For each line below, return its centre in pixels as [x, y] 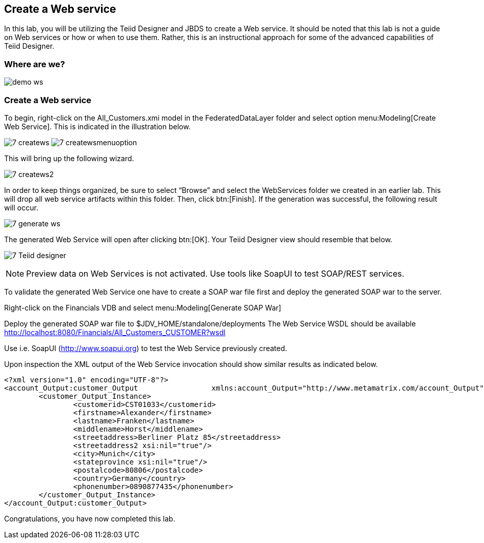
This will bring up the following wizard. [69, 158]
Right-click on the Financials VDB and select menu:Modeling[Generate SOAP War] [143, 307]
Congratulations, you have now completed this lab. [90, 518]
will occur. [21, 207]
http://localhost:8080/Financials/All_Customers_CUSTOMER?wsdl [115, 332]
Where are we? [35, 64]
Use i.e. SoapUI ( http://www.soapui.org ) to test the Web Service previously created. [146, 348]
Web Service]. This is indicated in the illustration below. [97, 126]
